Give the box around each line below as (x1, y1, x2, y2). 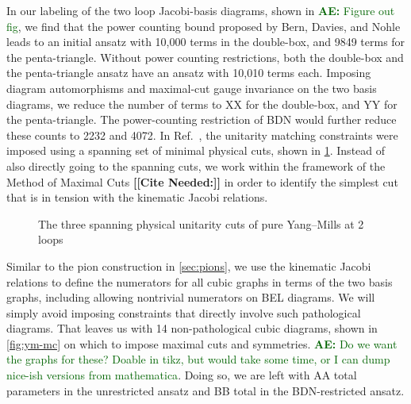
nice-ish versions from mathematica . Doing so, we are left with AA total (6, 367, 357, 383)
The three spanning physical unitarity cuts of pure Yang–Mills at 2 (38, 215, 364, 232)
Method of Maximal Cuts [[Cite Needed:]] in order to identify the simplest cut (6, 173, 398, 190)
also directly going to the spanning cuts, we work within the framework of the (6, 157, 386, 174)
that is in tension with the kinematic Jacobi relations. (6, 189, 268, 206)
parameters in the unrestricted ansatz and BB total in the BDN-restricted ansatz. (6, 382, 405, 398)
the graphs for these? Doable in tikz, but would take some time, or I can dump (6, 351, 390, 367)
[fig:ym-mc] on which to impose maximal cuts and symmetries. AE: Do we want (6, 335, 398, 352)
